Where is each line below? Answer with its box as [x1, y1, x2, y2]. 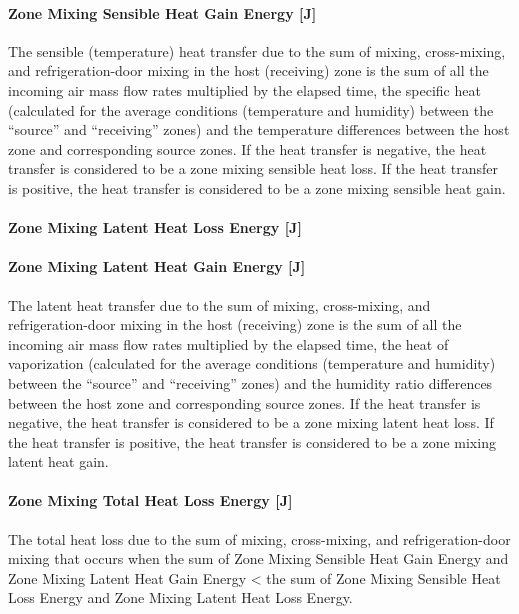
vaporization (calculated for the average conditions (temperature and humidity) [8, 353, 496, 374]
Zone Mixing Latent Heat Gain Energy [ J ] [8, 256, 306, 277]
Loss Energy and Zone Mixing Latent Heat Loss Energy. [8, 587, 353, 608]
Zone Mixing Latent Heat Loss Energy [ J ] [8, 217, 302, 238]
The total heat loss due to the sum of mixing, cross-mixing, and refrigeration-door [8, 528, 511, 549]
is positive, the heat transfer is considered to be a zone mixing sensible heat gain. [8, 177, 506, 198]
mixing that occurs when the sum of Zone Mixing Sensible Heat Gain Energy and [8, 548, 509, 569]
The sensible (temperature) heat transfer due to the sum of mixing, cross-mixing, [8, 40, 506, 61]
